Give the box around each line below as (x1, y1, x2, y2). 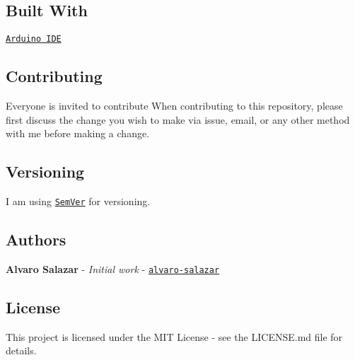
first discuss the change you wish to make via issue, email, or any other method (6, 112, 350, 127)
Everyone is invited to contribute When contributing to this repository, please (6, 98, 343, 113)
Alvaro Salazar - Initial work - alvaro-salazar (6, 261, 220, 276)
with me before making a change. (6, 126, 150, 141)
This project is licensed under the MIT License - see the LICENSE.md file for (6, 329, 343, 344)
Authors (6, 228, 66, 250)
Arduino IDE (6, 34, 62, 45)
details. (6, 343, 37, 358)
